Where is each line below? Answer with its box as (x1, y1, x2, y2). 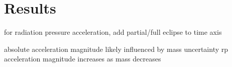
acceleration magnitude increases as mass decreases (4, 53, 161, 64)
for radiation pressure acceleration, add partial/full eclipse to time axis (4, 27, 222, 37)
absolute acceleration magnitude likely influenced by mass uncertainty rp (4, 43, 228, 54)
